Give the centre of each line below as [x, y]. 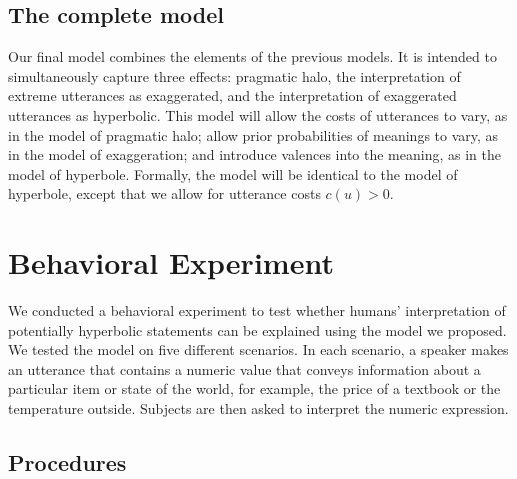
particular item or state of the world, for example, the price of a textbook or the [254, 388]
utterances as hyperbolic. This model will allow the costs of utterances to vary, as [258, 114]
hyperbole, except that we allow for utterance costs [164, 193]
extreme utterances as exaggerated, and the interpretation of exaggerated [232, 95]
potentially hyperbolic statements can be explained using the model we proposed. [257, 329]
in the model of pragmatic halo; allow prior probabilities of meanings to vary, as [253, 134]
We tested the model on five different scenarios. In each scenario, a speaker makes [258, 349]
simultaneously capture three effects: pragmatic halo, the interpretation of [234, 75]
